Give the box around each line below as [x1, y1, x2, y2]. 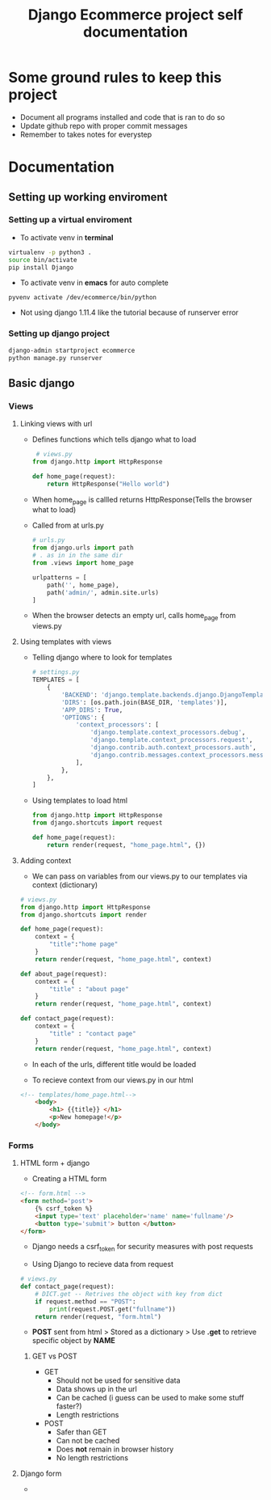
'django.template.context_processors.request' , [90, 736, 253, 744]
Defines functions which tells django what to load [31, 434, 197, 444]
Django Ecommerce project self [27, 6, 244, 24]
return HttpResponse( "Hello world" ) [47, 480, 170, 488]
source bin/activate [8, 256, 78, 264]
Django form [19, 1468, 62, 1478]
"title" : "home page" [49, 940, 119, 948]
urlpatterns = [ [31, 573, 87, 582]
